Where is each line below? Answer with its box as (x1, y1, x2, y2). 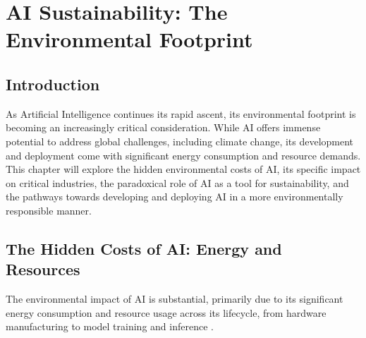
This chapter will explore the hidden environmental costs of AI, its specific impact (6, 162, 361, 176)
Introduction (6, 73, 100, 95)
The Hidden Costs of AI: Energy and (6, 237, 282, 259)
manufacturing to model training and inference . (6, 319, 214, 334)
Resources (6, 258, 80, 280)
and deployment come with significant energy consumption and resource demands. (6, 147, 361, 162)
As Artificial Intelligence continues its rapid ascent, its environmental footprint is (6, 106, 356, 121)
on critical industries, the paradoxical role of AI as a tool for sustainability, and (6, 175, 349, 190)
